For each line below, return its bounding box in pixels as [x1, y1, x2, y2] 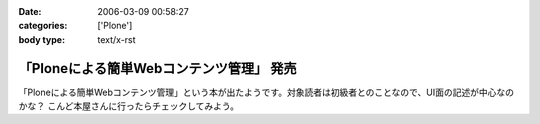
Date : [18, 6, 42, 17]
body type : [18, 33, 65, 45]
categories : [18, 20, 68, 32]
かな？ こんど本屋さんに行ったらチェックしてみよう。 [18, 100, 240, 112]
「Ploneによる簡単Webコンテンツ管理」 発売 [18, 60, 297, 77]
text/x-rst [97, 33, 136, 45]
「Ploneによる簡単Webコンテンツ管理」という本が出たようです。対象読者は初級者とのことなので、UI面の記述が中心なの [18, 86, 515, 98]
